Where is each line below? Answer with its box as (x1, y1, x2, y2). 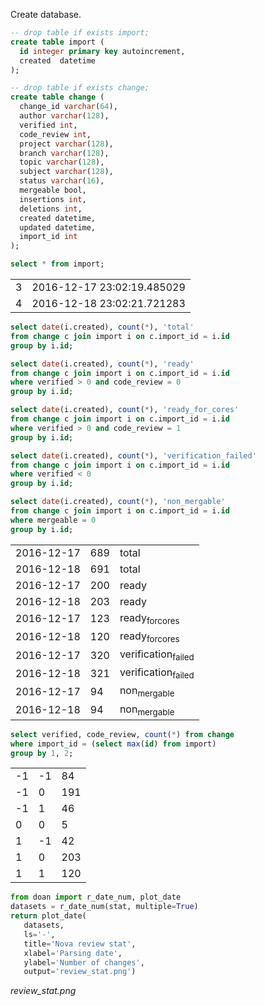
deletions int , (19, 204, 83, 214)
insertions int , (19, 194, 87, 204)
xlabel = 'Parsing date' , (23, 948, 123, 958)
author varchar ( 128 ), (19, 111, 110, 121)
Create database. (10, 9, 82, 20)
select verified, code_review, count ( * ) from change (10, 729, 235, 739)
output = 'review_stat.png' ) (23, 967, 137, 977)
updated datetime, (19, 222, 97, 233)
